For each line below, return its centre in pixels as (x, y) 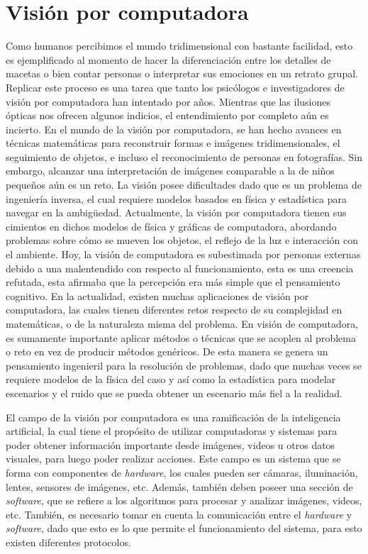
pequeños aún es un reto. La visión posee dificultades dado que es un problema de (184, 185)
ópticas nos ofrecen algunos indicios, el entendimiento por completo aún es (167, 115)
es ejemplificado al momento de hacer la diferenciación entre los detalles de (168, 59)
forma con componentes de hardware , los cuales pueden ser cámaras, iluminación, (182, 472)
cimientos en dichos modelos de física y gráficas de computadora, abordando (171, 226)
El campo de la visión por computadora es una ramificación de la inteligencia (173, 417)
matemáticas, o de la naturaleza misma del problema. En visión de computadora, (182, 323)
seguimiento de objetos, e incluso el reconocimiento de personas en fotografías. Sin (184, 156)
